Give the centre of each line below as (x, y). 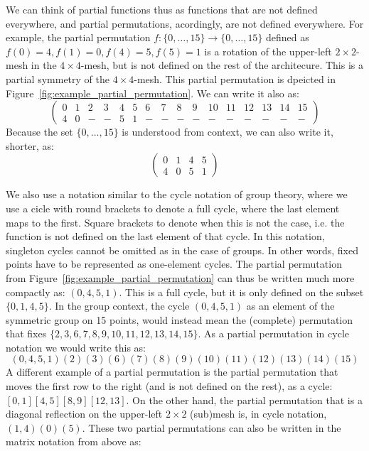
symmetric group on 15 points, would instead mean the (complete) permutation (180, 319)
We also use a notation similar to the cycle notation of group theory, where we (177, 194)
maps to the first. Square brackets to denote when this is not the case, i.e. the (175, 222)
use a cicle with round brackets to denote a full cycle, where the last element (173, 208)
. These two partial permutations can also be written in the (212, 427)
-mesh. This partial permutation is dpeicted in (235, 78)
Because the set (39, 132)
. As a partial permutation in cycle (273, 333)
